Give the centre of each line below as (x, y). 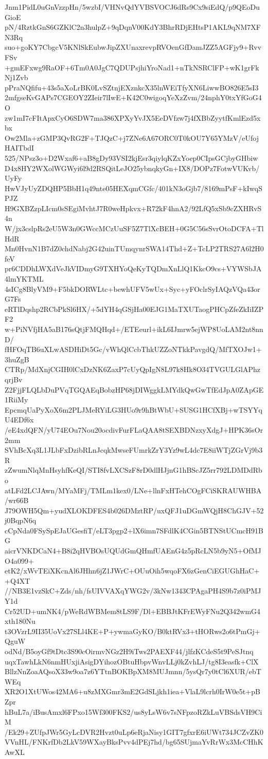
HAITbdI (20, 148)
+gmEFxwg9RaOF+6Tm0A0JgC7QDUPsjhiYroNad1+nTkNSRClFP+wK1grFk (132, 67)
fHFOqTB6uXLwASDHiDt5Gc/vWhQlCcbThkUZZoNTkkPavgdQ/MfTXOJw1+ (133, 349)
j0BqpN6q (21, 520)
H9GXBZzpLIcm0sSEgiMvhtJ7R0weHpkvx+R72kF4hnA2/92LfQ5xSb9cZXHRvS (133, 208)
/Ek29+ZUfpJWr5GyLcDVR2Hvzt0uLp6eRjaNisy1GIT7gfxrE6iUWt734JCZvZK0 (134, 732)
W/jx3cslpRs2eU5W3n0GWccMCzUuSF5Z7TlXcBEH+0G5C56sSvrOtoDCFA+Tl (134, 228)
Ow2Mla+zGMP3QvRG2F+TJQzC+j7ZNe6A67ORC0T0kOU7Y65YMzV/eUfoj (132, 137)
